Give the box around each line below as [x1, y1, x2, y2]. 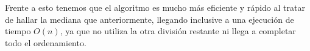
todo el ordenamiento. [5, 36, 86, 49]
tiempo [5, 25, 31, 37]
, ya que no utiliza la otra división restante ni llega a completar [60, 25, 296, 37]
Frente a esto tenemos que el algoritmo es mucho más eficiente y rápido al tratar [5, 1, 305, 13]
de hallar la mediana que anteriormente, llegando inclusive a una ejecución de [5, 13, 294, 25]
